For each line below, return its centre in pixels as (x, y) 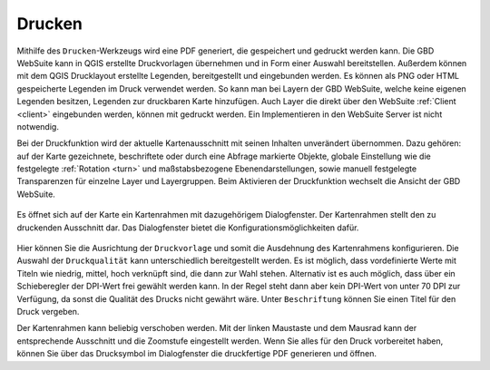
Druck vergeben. (48, 311)
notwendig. (38, 126)
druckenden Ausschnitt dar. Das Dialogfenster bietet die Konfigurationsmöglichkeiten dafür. (188, 228)
